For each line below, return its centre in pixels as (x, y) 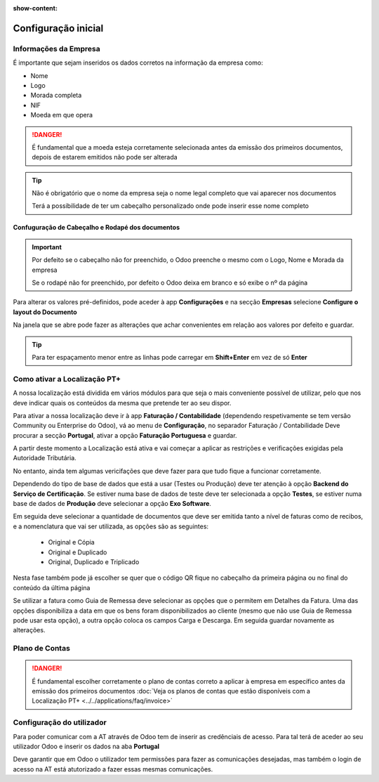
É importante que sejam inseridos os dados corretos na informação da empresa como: (138, 63)
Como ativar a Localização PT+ (67, 379)
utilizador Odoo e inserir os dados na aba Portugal (86, 746)
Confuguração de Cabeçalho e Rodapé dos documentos (97, 228)
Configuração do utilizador (60, 722)
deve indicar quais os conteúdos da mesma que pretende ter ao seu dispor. (122, 403)
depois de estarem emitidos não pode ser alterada (105, 157)
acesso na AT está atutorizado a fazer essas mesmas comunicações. (113, 769)
